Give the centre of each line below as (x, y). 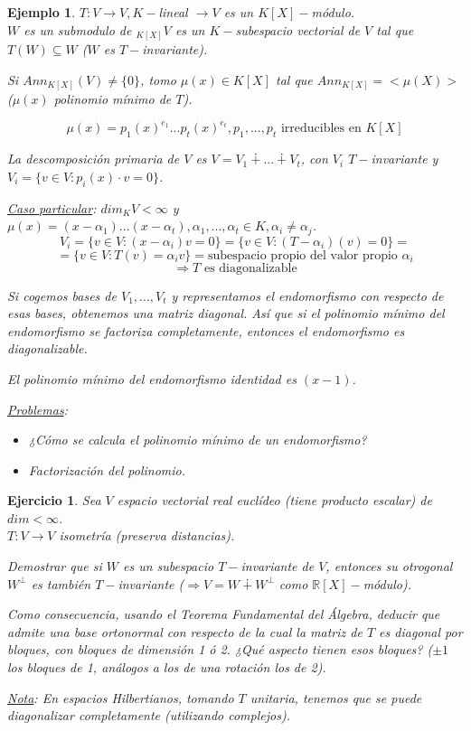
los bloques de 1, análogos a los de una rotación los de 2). (167, 667)
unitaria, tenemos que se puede (336, 697)
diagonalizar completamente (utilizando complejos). (149, 715)
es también (61, 583)
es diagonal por (421, 631)
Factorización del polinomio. (107, 469)
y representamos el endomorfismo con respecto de (307, 295)
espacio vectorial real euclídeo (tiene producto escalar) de (274, 500)
